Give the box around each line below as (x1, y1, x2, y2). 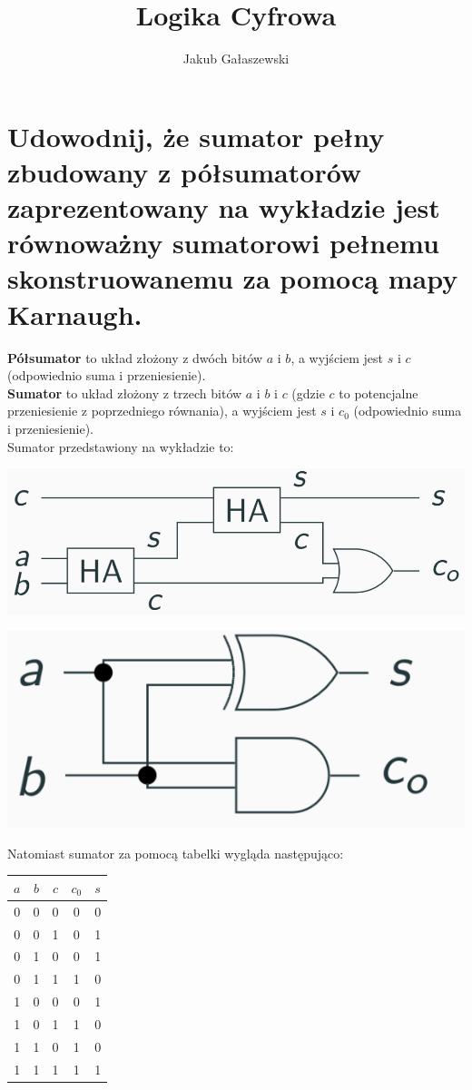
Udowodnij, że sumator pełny (7, 117, 385, 154)
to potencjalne (339, 383, 418, 402)
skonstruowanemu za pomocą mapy (7, 260, 458, 297)
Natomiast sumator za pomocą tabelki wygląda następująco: (7, 843, 344, 862)
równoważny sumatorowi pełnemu (7, 224, 439, 261)
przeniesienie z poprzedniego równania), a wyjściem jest (7, 401, 317, 420)
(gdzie (291, 383, 325, 402)
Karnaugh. (7, 295, 143, 332)
